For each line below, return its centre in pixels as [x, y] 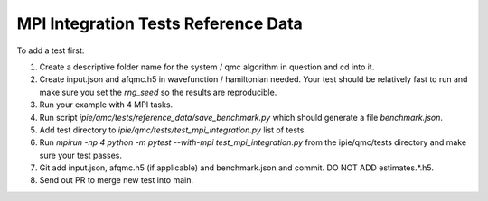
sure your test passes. [80, 155]
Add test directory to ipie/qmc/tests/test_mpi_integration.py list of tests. [173, 130]
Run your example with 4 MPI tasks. [106, 105]
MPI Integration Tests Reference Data [160, 23]
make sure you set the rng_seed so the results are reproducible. [158, 92]
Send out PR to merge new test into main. [117, 180]
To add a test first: [51, 50]
